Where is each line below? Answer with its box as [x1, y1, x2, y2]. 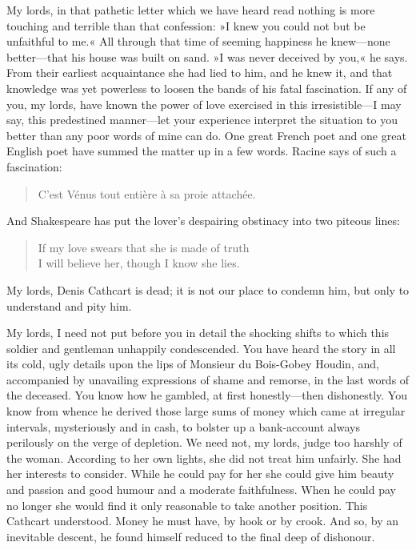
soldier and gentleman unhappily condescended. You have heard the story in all [6, 339, 396, 356]
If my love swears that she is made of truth [38, 239, 250, 255]
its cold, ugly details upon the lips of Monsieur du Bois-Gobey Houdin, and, [6, 355, 379, 372]
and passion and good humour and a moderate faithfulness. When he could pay [6, 481, 396, 498]
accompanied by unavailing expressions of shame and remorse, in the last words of [6, 371, 410, 387]
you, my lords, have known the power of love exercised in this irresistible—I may [6, 95, 402, 112]
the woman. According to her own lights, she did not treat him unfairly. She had [6, 449, 402, 466]
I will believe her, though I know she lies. [38, 255, 240, 271]
